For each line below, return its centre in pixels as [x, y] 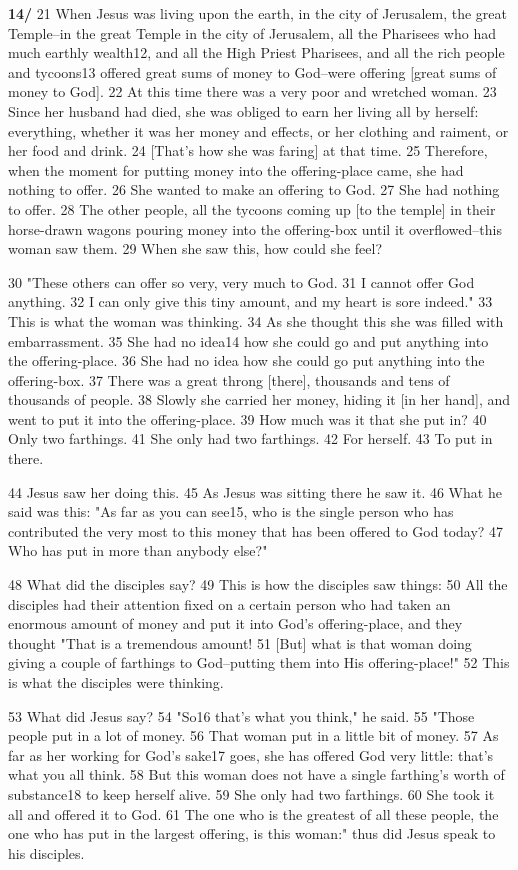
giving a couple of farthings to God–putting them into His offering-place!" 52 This [259, 662]
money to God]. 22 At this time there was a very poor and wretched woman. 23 [252, 91]
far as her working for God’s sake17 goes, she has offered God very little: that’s [251, 754]
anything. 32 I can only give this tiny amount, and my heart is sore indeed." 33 [250, 301]
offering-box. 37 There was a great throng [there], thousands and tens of [229, 379]
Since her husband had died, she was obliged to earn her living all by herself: [243, 110]
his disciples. [46, 852]
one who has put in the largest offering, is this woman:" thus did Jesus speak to [252, 833]
